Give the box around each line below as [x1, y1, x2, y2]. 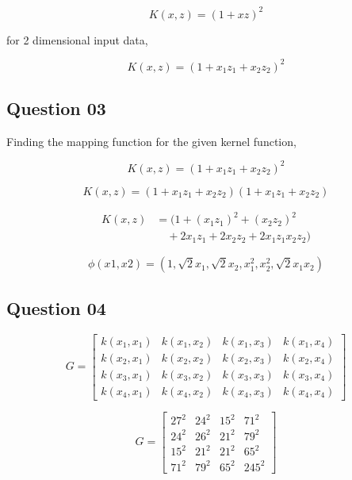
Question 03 [6, 95, 106, 120]
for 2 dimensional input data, [6, 31, 148, 48]
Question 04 [6, 295, 106, 320]
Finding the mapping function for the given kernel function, [6, 132, 297, 149]
